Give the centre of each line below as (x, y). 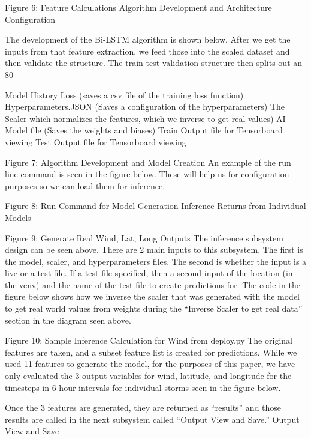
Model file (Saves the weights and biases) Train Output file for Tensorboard (144, 130)
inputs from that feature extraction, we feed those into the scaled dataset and (147, 51)
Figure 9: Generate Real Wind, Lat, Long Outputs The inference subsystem (144, 238)
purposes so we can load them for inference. (85, 185)
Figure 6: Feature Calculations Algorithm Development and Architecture (138, 7)
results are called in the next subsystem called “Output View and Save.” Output (152, 419)
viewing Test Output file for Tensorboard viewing (96, 141)
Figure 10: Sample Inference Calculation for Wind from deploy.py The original (149, 340)
